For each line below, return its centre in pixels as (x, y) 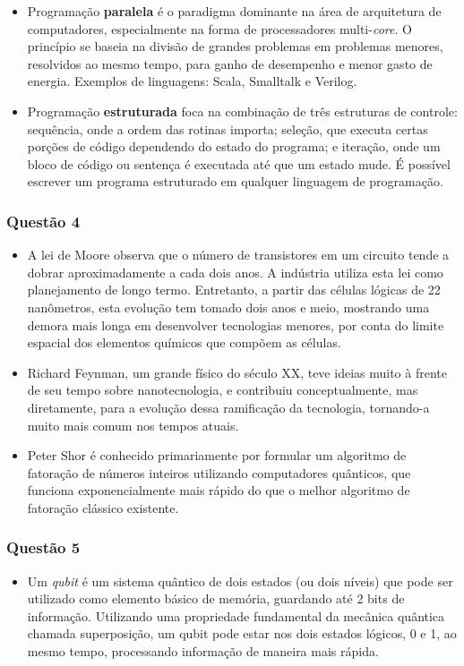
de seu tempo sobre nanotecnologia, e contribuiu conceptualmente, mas (223, 390)
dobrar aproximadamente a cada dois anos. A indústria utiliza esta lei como (235, 272)
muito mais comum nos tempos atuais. (133, 425)
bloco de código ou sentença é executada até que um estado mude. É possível (239, 163)
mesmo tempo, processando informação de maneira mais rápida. (203, 651)
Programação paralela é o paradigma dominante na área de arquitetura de (234, 11)
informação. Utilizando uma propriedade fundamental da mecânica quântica (236, 615)
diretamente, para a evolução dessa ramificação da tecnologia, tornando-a (228, 407)
